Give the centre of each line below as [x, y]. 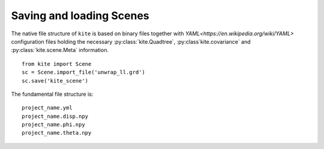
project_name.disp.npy [55, 116]
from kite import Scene [57, 64]
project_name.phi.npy [53, 125]
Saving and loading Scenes [80, 16]
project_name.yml [47, 108]
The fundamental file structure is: [52, 94]
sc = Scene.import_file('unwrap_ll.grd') [83, 72]
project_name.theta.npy [57, 133]
